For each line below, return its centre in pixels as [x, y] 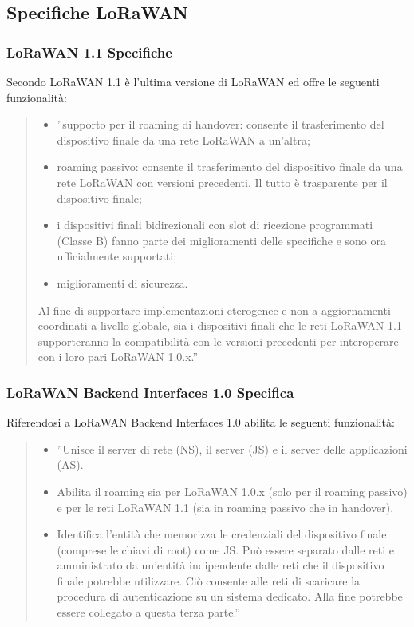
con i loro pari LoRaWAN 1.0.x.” [118, 357]
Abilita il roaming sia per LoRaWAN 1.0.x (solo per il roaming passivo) [232, 491]
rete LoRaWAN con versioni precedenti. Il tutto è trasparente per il [222, 182]
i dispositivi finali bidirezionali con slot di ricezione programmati [215, 225]
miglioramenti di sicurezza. [122, 282]
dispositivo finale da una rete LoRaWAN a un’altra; [183, 139]
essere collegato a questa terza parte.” [148, 612]
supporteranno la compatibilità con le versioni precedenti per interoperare [218, 341]
